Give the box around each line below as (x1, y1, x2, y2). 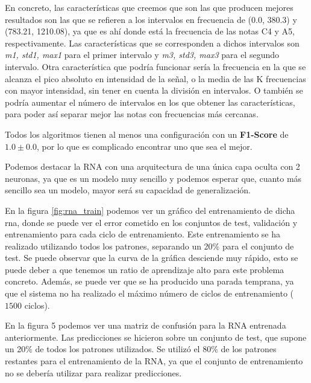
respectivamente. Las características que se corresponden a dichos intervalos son (5, 36, 300, 49)
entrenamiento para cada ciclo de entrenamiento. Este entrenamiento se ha (5, 228, 281, 240)
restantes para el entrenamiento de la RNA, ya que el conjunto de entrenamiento (5, 355, 303, 367)
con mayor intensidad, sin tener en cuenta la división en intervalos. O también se (5, 84, 303, 97)
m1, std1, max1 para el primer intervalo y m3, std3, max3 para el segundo (5, 48, 280, 61)
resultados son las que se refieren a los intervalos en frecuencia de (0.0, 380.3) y (5, 13, 297, 25)
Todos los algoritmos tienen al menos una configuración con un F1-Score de (5, 127, 289, 140)
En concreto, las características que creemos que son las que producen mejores (5, 1, 294, 13)
